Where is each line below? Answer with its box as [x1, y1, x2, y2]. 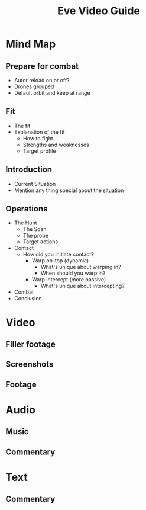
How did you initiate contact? [22, 251, 94, 258]
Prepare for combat [5, 61, 79, 71]
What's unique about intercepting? [40, 283, 125, 290]
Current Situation [14, 180, 56, 187]
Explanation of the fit [14, 129, 66, 136]
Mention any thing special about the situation [14, 187, 124, 194]
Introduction [5, 165, 53, 175]
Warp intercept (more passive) [31, 276, 106, 283]
